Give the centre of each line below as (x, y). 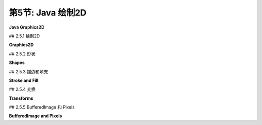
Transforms (21, 98)
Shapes (17, 62)
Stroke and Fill (24, 80)
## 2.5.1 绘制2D (25, 36)
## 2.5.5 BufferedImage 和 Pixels (42, 107)
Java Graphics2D (27, 27)
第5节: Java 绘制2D (48, 13)
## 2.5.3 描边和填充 (29, 71)
